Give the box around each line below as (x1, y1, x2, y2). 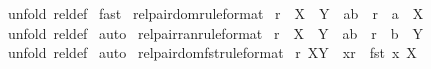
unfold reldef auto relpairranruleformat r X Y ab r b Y (7, 22, 423, 43)
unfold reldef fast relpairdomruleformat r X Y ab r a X (7, 3, 424, 23)
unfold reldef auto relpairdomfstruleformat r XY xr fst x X (7, 42, 417, 63)
